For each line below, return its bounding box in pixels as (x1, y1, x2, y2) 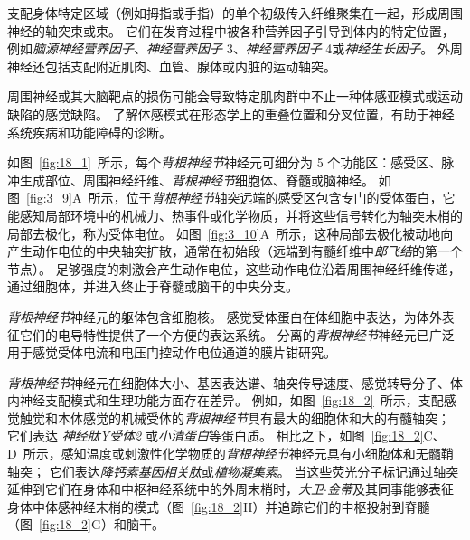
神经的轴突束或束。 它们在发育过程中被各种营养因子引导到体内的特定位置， (7, 21, 455, 40)
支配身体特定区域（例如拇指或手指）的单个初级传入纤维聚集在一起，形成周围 (7, 4, 463, 22)
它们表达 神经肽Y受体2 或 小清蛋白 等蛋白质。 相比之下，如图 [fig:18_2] (7, 426, 424, 445)
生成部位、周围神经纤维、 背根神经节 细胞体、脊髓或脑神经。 (19, 170, 374, 189)
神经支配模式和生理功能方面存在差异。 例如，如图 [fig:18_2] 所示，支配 (19, 391, 444, 410)
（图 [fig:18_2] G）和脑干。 (7, 515, 164, 534)
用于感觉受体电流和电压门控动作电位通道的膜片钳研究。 (7, 343, 336, 362)
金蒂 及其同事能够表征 (326, 479, 454, 498)
